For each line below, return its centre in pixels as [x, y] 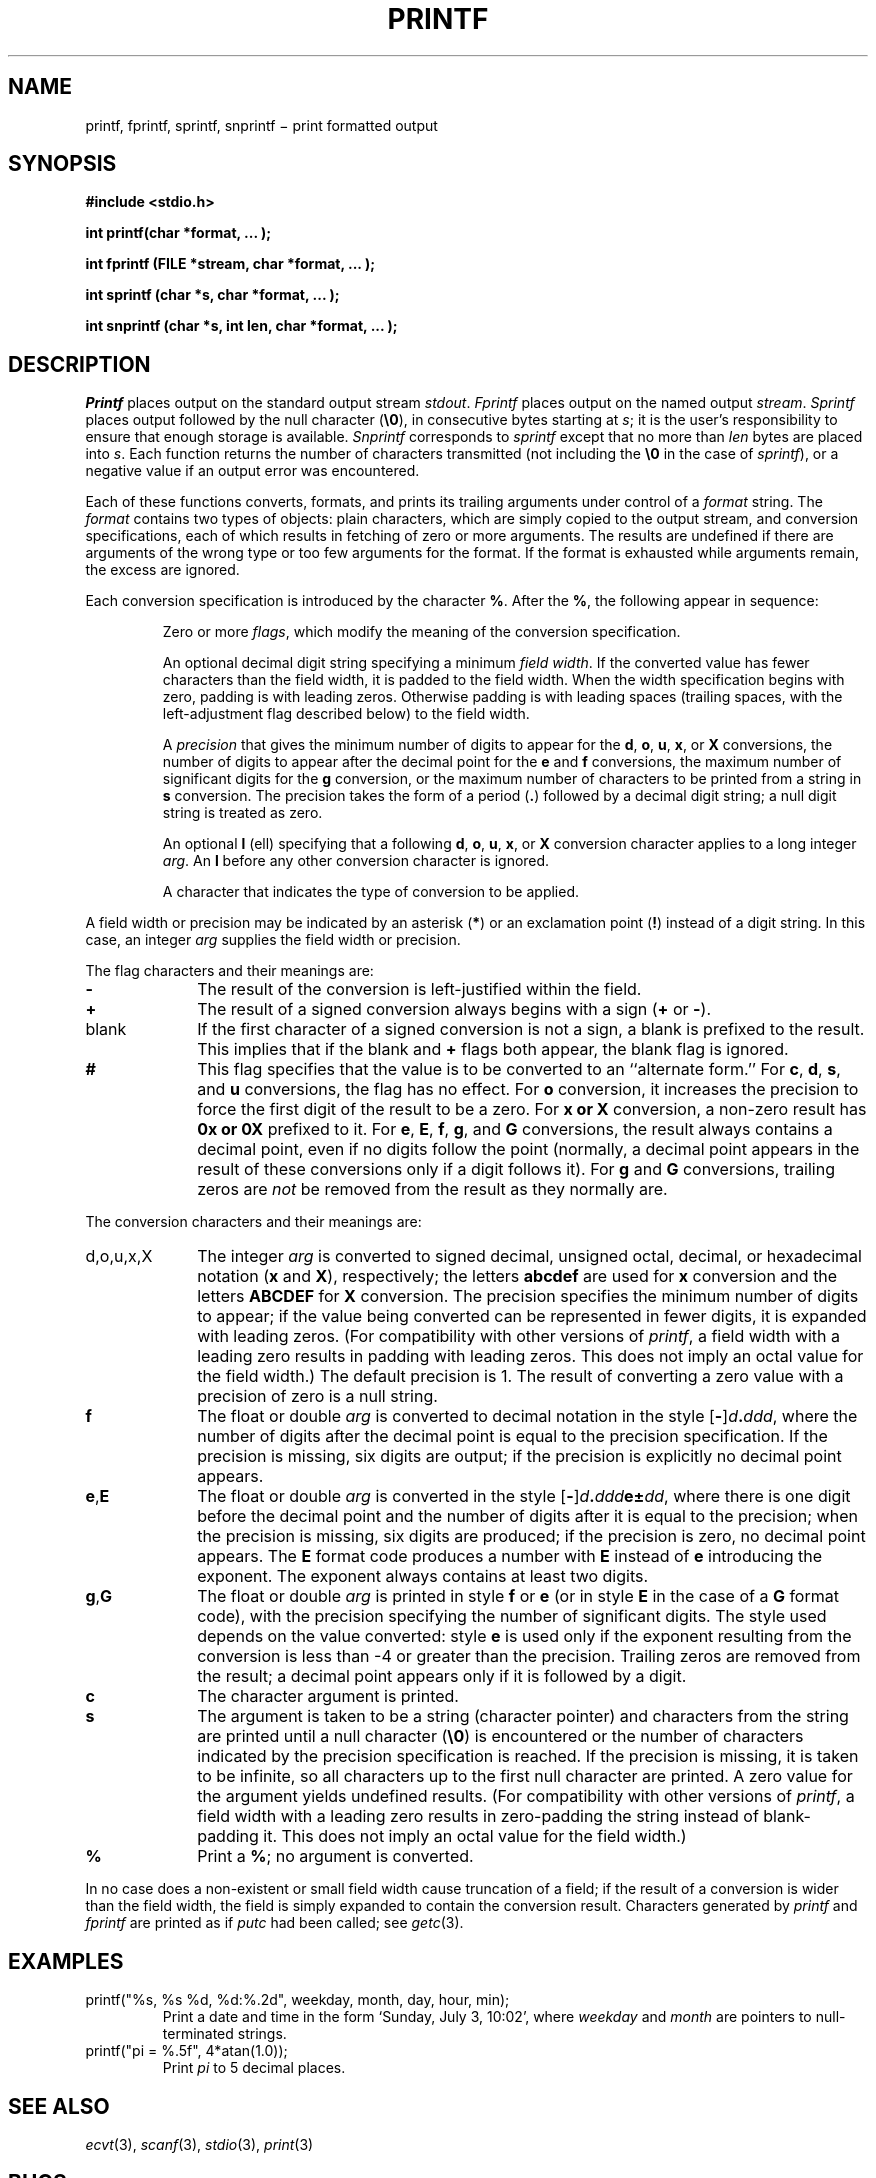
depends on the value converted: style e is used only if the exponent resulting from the [524, 1636]
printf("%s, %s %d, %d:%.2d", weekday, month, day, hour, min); [297, 2000]
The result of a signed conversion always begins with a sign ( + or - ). [454, 1009]
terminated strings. [224, 2034]
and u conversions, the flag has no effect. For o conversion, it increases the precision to [528, 1089]
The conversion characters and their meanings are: [253, 1222]
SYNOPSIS [62, 164]
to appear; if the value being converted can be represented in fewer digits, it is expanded [532, 1316]
